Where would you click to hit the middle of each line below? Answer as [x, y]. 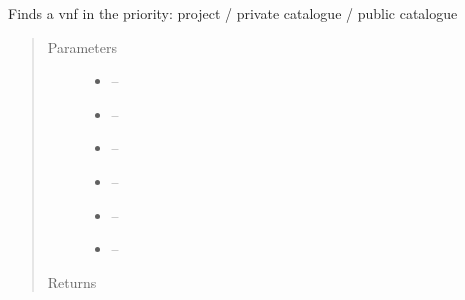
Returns [72, 281]
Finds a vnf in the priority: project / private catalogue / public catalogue [233, 13]
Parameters [82, 46]
